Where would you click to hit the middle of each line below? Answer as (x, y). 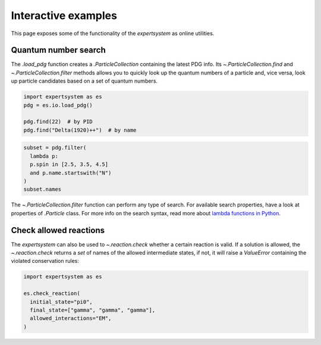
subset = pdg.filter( (55, 148)
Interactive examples (64, 15)
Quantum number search (59, 50)
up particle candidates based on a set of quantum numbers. (84, 81)
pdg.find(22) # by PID (58, 122)
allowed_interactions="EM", (71, 319)
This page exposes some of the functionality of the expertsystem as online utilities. (113, 33)
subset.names (43, 189)
